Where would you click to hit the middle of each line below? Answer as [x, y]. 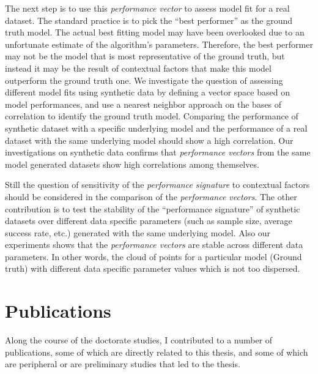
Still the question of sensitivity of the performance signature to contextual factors [157, 185]
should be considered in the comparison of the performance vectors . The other [151, 196]
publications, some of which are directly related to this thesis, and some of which [157, 352]
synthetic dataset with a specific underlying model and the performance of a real [156, 128]
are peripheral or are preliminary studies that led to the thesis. [123, 364]
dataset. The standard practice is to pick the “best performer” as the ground [149, 20]
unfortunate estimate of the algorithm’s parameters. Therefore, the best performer [159, 44]
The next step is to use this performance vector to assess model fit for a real [147, 8]
